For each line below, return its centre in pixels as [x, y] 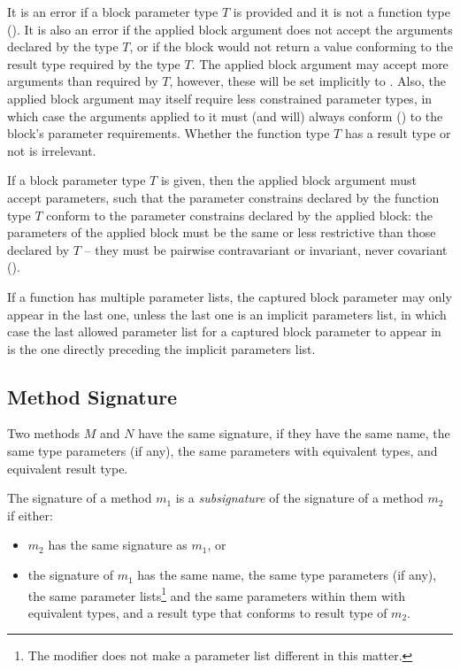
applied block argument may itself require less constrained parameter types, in [220, 98]
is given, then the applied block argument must [289, 180]
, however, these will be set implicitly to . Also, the [307, 81]
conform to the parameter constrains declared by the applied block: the [240, 215]
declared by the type [63, 46]
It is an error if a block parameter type [113, 12]
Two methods [44, 433]
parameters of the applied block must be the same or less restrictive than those [222, 232]
